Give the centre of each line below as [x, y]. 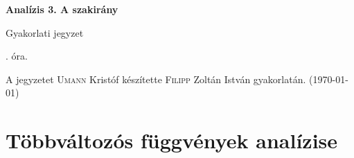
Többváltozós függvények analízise [172, 140]
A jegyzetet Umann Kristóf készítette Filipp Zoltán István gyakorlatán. [156, 79]
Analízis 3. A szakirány [62, 9]
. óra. [17, 56]
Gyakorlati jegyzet [45, 32]
